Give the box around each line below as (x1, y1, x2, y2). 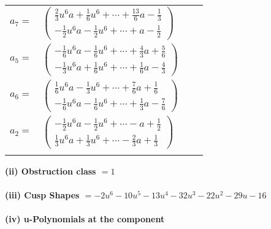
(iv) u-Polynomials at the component (5, 212, 165, 225)
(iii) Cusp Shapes (5, 189, 80, 201)
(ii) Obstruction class (5, 164, 96, 177)
